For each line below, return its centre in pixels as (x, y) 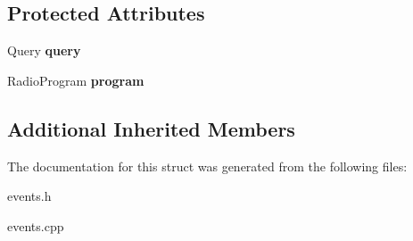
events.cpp (36, 225)
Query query (44, 50)
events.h (29, 196)
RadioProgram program (76, 80)
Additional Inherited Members (151, 128)
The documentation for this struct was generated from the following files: (207, 166)
